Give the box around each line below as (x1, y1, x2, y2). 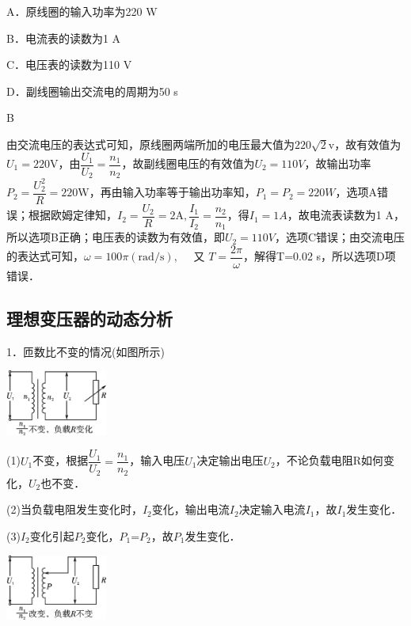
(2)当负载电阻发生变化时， (6, 501, 143, 518)
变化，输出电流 (151, 501, 230, 518)
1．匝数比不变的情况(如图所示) (6, 343, 165, 359)
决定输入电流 (238, 501, 306, 518)
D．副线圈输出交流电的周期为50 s (6, 82, 178, 99)
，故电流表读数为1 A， (287, 207, 405, 223)
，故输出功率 (304, 155, 371, 172)
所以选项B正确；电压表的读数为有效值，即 (6, 229, 225, 245)
